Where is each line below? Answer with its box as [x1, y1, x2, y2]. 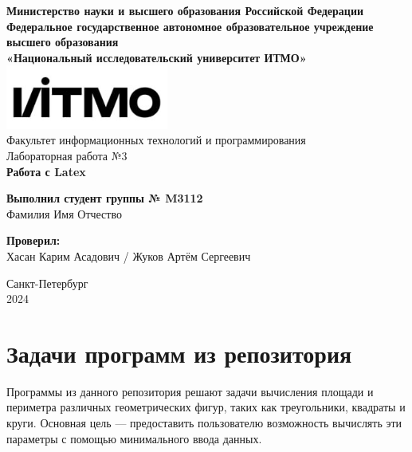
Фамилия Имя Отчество [6, 205, 122, 222]
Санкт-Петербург [6, 274, 88, 291]
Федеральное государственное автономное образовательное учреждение [6, 18, 374, 34]
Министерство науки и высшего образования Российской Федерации [6, 2, 364, 18]
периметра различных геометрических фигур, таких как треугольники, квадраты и [6, 399, 406, 415]
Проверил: [6, 232, 61, 249]
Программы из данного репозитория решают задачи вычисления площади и [6, 383, 374, 399]
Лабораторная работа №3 [6, 147, 128, 163]
